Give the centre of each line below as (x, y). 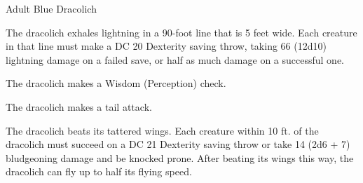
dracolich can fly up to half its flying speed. (99, 171)
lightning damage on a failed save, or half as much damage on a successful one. (175, 59)
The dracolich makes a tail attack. (79, 106)
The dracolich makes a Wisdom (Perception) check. (116, 83)
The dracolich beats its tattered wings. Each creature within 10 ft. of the (162, 130)
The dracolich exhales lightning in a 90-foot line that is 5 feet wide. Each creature (181, 32)
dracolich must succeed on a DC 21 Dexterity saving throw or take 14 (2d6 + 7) (178, 144)
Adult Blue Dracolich (51, 8)
